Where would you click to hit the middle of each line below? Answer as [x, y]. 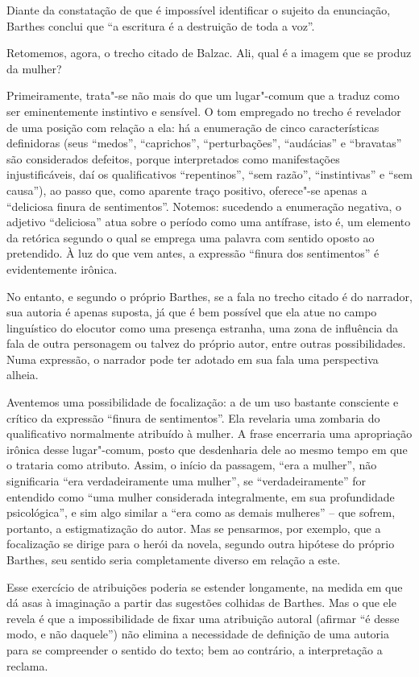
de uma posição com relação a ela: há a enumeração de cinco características [193, 127]
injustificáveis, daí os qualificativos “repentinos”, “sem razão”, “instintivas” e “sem [209, 174]
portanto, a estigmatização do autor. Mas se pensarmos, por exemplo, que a [194, 528]
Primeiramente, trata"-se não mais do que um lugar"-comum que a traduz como [203, 95]
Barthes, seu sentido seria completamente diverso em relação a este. [174, 559]
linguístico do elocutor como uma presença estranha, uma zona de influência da [203, 327]
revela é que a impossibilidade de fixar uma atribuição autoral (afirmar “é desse [203, 618]
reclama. [27, 665]
